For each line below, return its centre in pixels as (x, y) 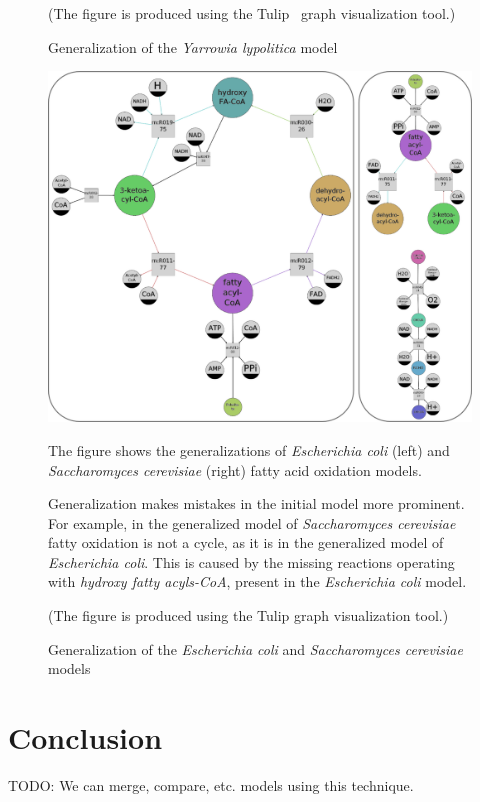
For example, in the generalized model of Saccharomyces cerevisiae (252, 522)
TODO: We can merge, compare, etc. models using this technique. (211, 784)
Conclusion (85, 737)
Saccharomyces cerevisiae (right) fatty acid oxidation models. (235, 469)
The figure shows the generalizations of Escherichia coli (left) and (249, 449)
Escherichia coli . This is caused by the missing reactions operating (251, 561)
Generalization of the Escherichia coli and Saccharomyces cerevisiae (255, 648)
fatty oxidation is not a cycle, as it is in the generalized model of (246, 542)
